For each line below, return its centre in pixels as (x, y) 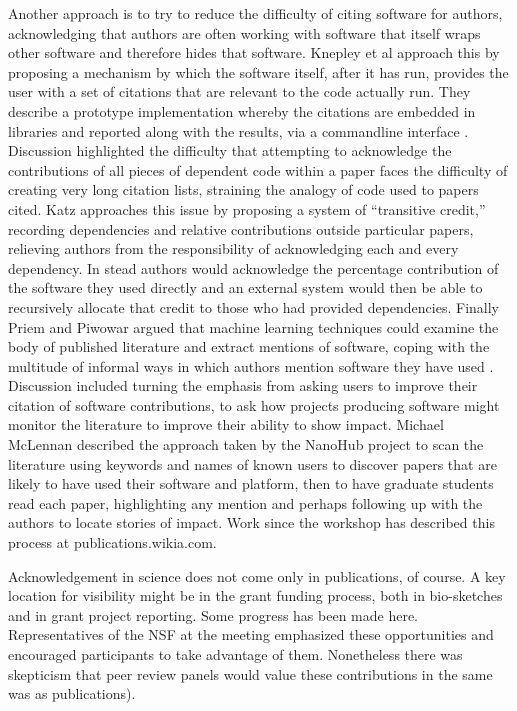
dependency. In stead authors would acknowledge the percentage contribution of (253, 267)
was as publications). (72, 693)
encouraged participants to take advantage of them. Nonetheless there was (235, 654)
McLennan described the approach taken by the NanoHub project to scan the (246, 444)
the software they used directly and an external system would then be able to (245, 287)
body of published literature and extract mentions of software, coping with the (249, 346)
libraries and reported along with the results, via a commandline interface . (238, 130)
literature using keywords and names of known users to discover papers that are (252, 463)
